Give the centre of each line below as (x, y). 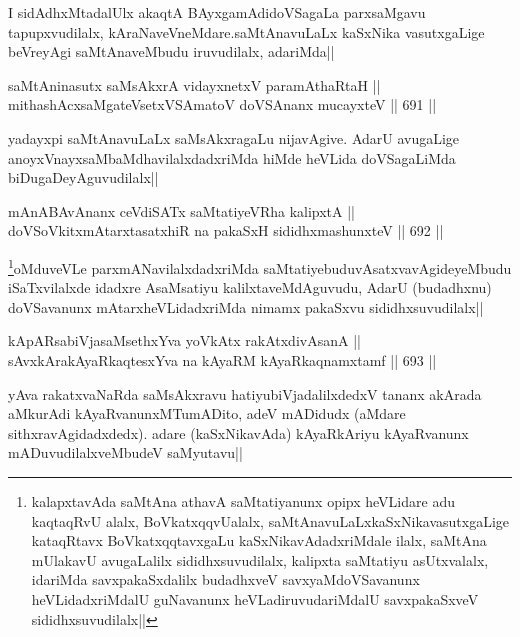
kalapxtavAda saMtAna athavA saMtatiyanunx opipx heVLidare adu (243, 500)
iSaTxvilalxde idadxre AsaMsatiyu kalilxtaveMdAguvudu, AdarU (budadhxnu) (250, 287)
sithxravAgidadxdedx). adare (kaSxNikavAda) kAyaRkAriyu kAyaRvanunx (238, 432)
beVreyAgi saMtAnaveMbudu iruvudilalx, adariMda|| (171, 51)
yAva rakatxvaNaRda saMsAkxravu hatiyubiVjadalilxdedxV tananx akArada (245, 393)
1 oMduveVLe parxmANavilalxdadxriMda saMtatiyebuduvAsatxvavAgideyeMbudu (260, 266)
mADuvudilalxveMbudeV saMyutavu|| (125, 452)
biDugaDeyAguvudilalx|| (83, 177)
